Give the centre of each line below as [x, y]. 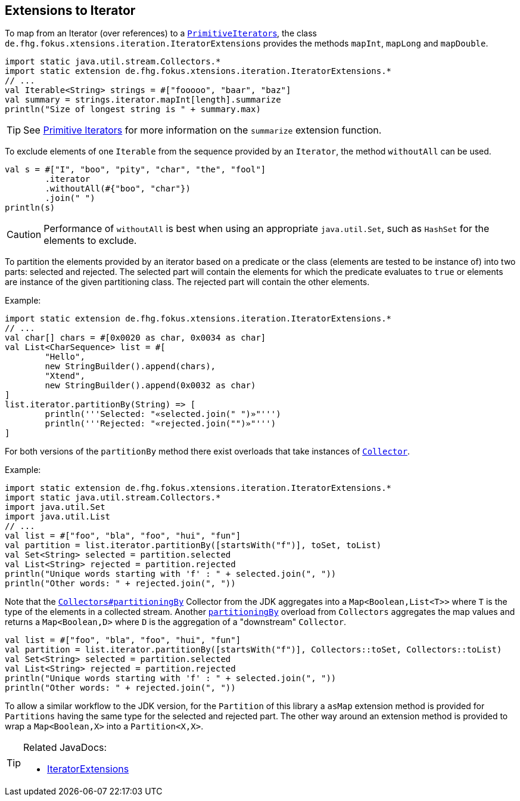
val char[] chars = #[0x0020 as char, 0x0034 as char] [136, 338]
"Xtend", [65, 376]
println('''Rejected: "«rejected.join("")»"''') [161, 424]
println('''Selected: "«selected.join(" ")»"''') [163, 414]
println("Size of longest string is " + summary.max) [133, 109]
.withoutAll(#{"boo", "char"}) [118, 189]
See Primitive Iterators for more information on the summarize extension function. [203, 130]
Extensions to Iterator [70, 10]
